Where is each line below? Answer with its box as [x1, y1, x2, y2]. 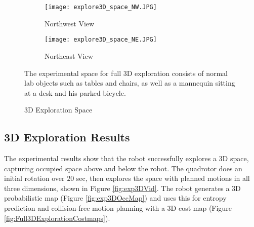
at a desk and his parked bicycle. [24, 87, 126, 98]
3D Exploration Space [24, 104, 93, 115]
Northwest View [45, 18, 95, 28]
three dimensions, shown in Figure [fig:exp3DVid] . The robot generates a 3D [4, 182, 241, 193]
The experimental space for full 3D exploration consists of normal [24, 67, 228, 78]
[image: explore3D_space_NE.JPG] [45, 36, 157, 44]
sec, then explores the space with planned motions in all [76, 173, 250, 183]
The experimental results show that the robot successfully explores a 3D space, [4, 153, 249, 164]
